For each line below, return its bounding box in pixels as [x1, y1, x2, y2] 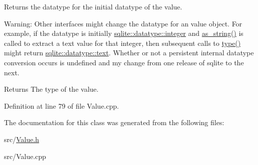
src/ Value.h [4, 134, 39, 144]
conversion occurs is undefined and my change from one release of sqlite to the [4, 57, 244, 67]
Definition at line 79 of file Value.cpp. [4, 100, 119, 111]
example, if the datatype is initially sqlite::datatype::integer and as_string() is [4, 28, 243, 38]
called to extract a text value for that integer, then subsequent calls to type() [4, 37, 241, 48]
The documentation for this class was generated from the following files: [4, 117, 224, 128]
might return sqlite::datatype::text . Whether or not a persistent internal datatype [4, 47, 254, 58]
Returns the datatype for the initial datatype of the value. [4, 1, 182, 11]
